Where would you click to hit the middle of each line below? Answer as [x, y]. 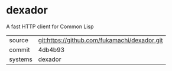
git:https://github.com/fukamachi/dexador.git [100, 40]
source [19, 40]
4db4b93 [51, 49]
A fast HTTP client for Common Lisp [50, 26]
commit [20, 49]
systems [21, 59]
